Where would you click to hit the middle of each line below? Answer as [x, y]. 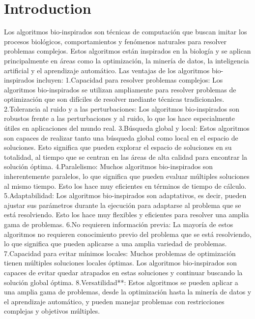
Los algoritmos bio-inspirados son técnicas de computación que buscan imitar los [126, 32]
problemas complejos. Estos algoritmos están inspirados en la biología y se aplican [127, 51]
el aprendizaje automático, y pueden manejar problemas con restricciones [114, 301]
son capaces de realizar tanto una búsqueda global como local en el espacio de [121, 137]
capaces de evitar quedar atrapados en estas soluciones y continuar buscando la [123, 272]
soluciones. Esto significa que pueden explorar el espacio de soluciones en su [118, 147]
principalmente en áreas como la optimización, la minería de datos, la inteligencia [127, 60]
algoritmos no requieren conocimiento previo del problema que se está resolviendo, [128, 234]
